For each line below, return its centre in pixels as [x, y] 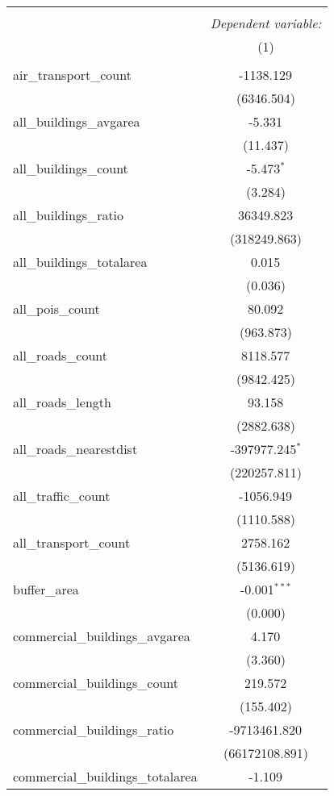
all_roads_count [61, 355]
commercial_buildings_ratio [94, 729]
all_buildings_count [71, 168]
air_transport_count [72, 75]
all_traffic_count [62, 496]
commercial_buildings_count [96, 683]
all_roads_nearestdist [75, 449]
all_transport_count [72, 542]
